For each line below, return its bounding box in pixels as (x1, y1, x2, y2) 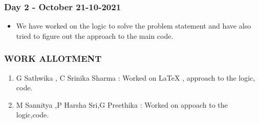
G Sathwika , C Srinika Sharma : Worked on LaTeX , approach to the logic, (16, 72, 255, 83)
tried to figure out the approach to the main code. (16, 30, 174, 41)
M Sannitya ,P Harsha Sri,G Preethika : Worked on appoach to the (16, 99, 228, 110)
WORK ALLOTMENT (4, 52, 102, 65)
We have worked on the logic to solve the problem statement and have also (16, 20, 251, 31)
